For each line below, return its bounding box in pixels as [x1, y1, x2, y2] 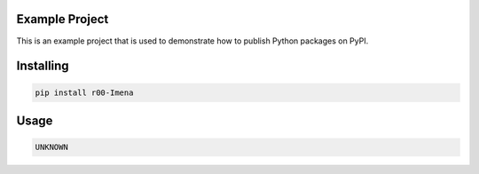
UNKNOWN [35, 142, 68, 153]
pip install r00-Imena [35, 87, 134, 98]
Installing [16, 59, 70, 74]
